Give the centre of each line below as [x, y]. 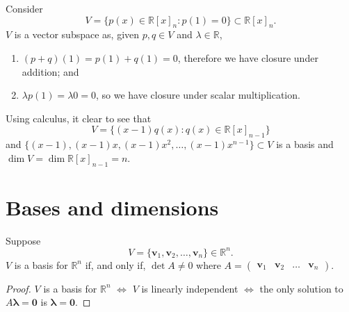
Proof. [18, 288]
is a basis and [305, 144]
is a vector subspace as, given [77, 34]
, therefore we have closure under [248, 57]
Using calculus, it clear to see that [79, 118]
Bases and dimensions [112, 207]
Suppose [23, 240]
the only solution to [301, 288]
